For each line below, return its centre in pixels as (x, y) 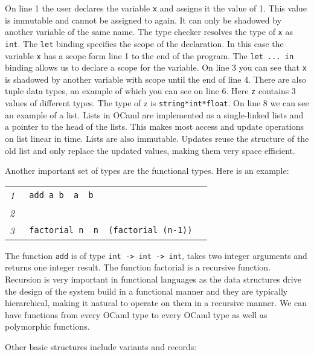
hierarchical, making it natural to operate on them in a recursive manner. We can (156, 303)
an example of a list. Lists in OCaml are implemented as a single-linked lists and (154, 114)
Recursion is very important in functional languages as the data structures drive (153, 279)
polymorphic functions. (47, 326)
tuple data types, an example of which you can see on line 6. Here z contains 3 (150, 91)
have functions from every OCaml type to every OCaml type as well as (136, 314)
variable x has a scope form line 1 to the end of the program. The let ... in (149, 55)
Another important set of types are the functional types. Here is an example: (147, 171)
